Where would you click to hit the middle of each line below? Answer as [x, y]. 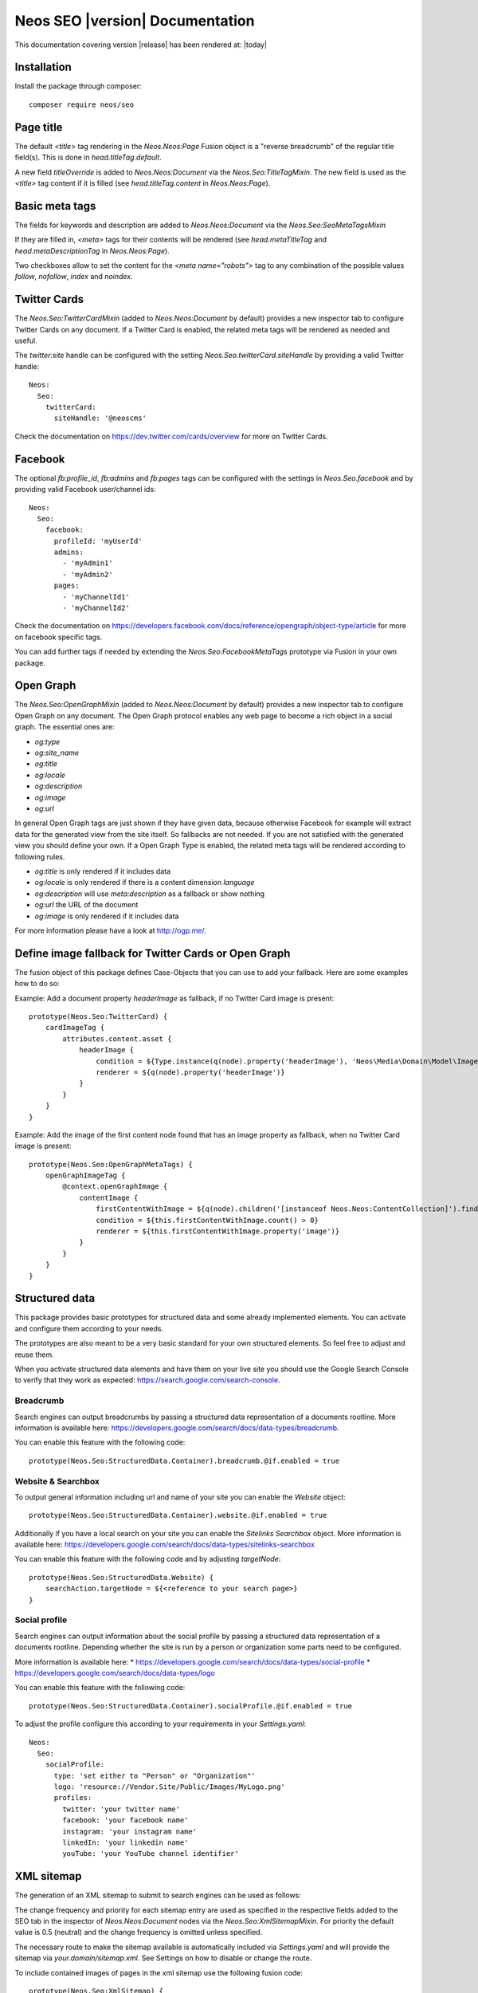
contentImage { [109, 1197]
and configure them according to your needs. [89, 1328]
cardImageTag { [75, 1028]
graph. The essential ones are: [65, 727]
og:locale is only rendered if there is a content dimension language [145, 883]
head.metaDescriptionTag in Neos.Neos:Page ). [92, 250]
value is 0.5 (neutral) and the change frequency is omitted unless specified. [139, 1932]
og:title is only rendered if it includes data [103, 871]
